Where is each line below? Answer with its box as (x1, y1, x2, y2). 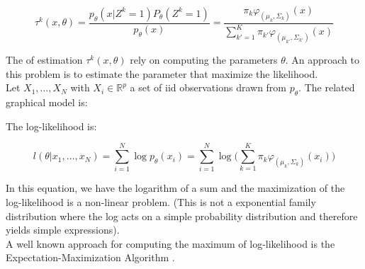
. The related (298, 80, 355, 95)
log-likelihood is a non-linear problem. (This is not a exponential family (6, 194, 316, 209)
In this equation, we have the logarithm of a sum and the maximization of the (6, 181, 345, 195)
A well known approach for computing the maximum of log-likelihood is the (6, 236, 335, 251)
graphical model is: (6, 95, 88, 110)
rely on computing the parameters (130, 52, 278, 67)
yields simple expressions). (6, 222, 120, 237)
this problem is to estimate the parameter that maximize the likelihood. (6, 66, 318, 81)
